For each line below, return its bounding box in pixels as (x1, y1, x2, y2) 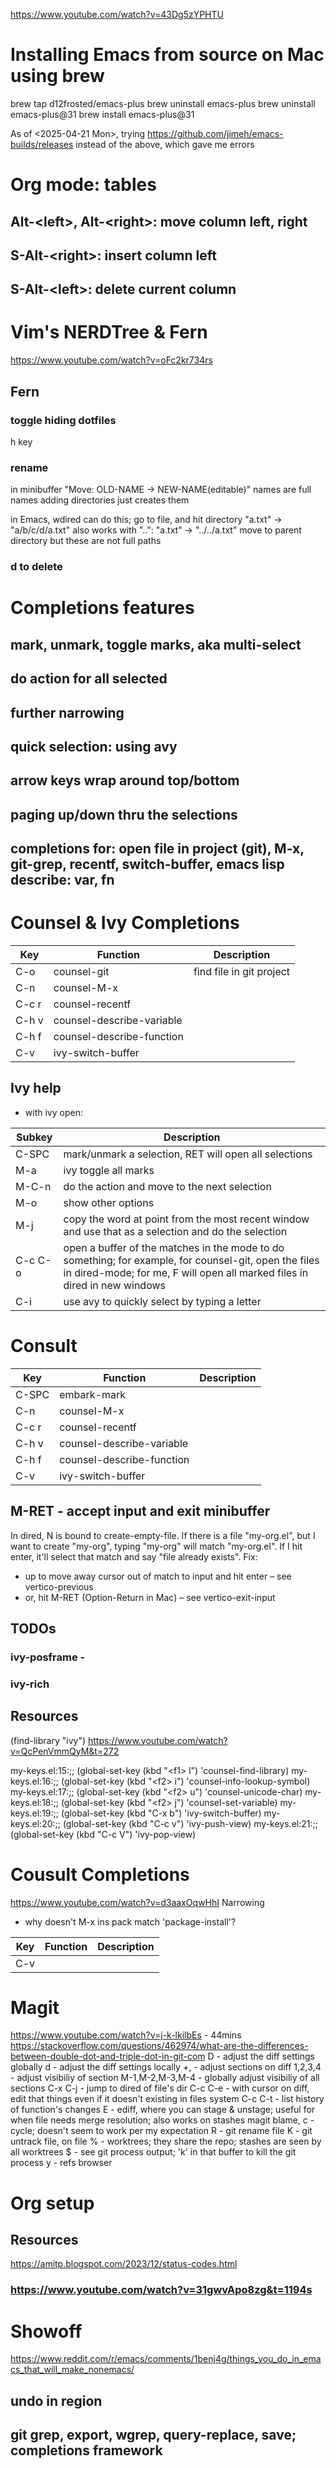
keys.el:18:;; (10, 1796, 59, 1808)
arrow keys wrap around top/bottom (10, 772, 240, 789)
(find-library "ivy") (10, 1734, 87, 1746)
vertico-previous (24, 1580, 94, 1593)
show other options (63, 1195, 155, 1209)
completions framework (10, 2442, 163, 2459)
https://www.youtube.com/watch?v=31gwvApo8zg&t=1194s (10, 2283, 313, 2297)
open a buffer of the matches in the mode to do (63, 1240, 285, 1254)
